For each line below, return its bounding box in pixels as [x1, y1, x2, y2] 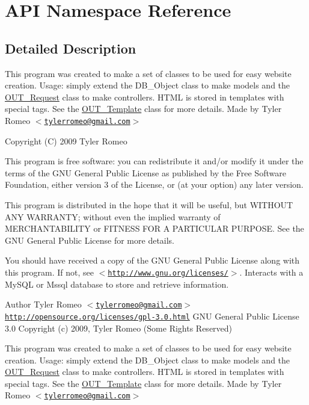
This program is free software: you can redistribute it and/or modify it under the [5, 155, 304, 167]
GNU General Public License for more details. [5, 233, 175, 246]
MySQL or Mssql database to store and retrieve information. [5, 277, 229, 290]
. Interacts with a [239, 265, 304, 278]
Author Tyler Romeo [5, 298, 82, 311]
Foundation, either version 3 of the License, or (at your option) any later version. [5, 178, 304, 191]
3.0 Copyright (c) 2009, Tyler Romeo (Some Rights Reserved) [5, 321, 233, 334]
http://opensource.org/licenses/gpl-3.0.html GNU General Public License [5, 309, 299, 322]
